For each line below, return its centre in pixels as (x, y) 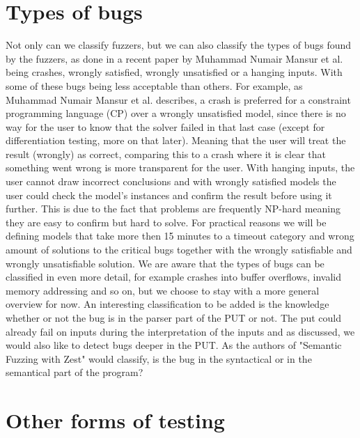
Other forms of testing (115, 420)
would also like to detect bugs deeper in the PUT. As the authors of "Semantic (174, 345)
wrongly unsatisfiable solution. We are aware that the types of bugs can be (165, 263)
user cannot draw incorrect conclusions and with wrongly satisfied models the (171, 181)
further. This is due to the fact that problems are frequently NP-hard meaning (173, 209)
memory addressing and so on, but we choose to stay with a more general (163, 290)
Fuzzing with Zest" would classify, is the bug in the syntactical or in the (159, 358)
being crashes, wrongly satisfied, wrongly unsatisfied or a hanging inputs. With (174, 72)
